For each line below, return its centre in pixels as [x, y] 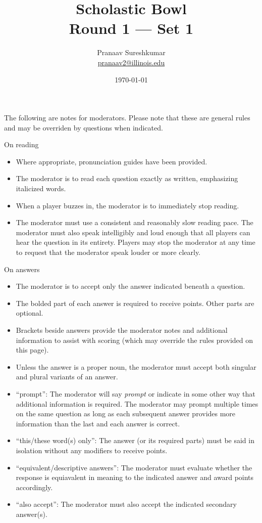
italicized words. [41, 188]
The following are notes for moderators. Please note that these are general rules [127, 118]
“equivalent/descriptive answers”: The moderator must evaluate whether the [134, 467]
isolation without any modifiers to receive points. [92, 450]
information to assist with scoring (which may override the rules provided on [135, 340]
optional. [30, 313]
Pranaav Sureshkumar [131, 52]
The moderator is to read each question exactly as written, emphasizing [127, 178]
